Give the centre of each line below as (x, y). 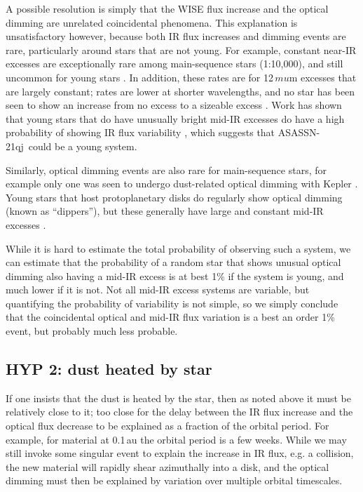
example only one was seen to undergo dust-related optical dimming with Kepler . (182, 184)
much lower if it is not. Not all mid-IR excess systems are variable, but (158, 290)
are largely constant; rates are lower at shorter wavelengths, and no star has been (180, 91)
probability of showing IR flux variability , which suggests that (141, 132)
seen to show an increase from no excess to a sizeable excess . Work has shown (174, 105)
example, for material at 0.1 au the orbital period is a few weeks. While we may (176, 439)
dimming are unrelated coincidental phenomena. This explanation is (152, 22)
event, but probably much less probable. (92, 331)
